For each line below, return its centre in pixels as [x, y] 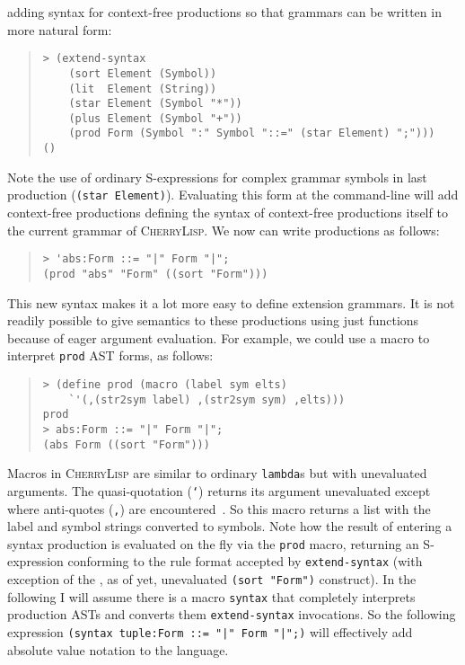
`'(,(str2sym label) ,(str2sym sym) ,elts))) [207, 399]
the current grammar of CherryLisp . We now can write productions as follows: [224, 230]
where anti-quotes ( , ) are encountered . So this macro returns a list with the [219, 508]
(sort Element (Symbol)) [143, 73]
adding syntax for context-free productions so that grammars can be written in [224, 12]
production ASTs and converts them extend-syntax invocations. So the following [232, 614]
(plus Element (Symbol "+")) [155, 118]
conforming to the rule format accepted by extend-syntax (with [245, 561]
